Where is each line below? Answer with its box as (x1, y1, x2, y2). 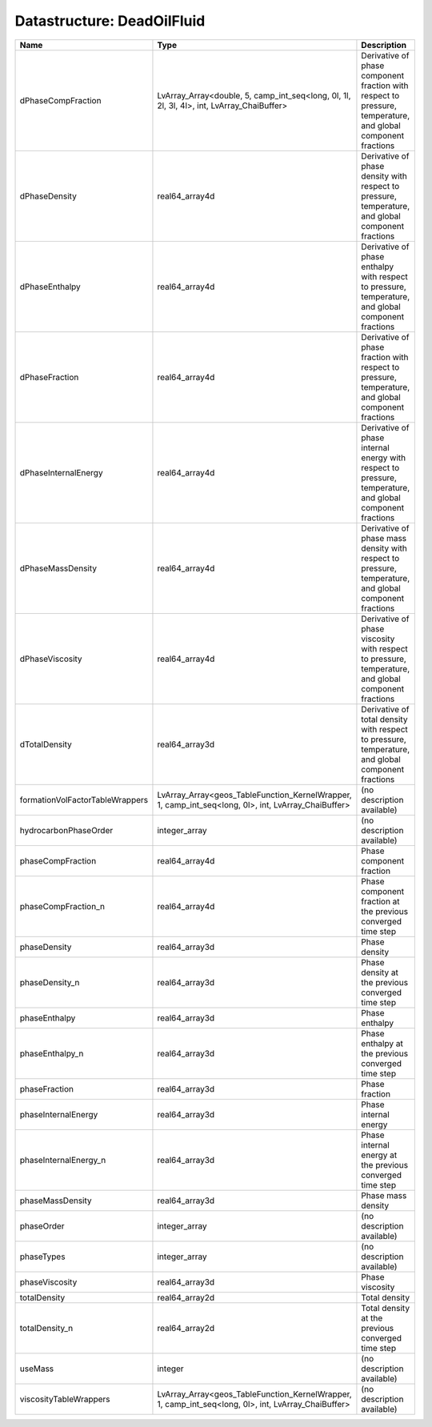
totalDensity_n (19, 1322, 74, 1333)
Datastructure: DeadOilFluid (14, 12, 206, 30)
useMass (19, 1363, 54, 1374)
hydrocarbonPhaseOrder (19, 824, 114, 836)
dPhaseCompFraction (19, 94, 102, 106)
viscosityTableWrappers (19, 1393, 111, 1405)
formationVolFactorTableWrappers (19, 794, 149, 805)
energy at (361, 1149, 398, 1160)
